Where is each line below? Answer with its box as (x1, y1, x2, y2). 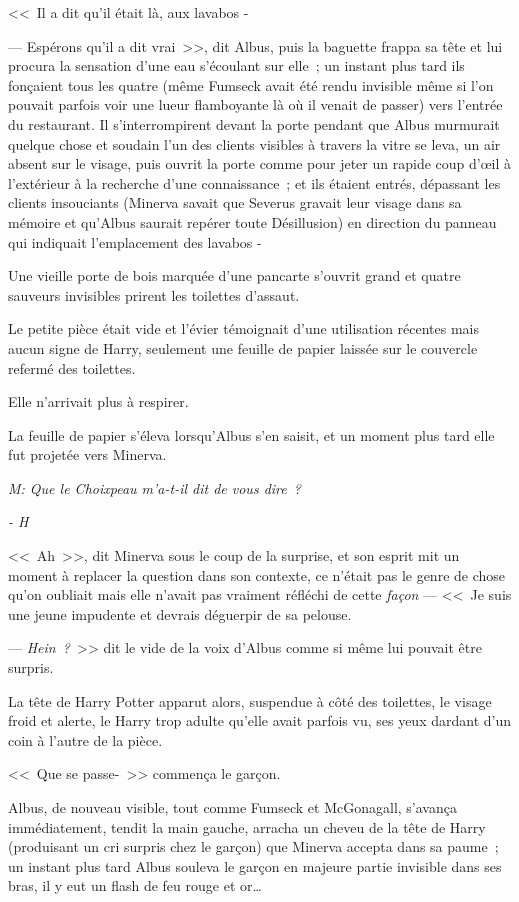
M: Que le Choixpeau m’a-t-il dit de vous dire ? (8, 477, 302, 498)
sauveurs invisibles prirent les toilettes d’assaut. (8, 284, 300, 305)
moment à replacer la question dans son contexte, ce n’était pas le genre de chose (8, 564, 506, 585)
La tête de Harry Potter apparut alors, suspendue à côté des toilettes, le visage (8, 690, 492, 711)
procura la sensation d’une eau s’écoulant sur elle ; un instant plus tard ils (8, 55, 465, 76)
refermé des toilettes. (8, 357, 136, 378)
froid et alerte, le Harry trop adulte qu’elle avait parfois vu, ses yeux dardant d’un (8, 710, 511, 731)
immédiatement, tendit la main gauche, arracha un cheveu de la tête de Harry (8, 816, 486, 837)
